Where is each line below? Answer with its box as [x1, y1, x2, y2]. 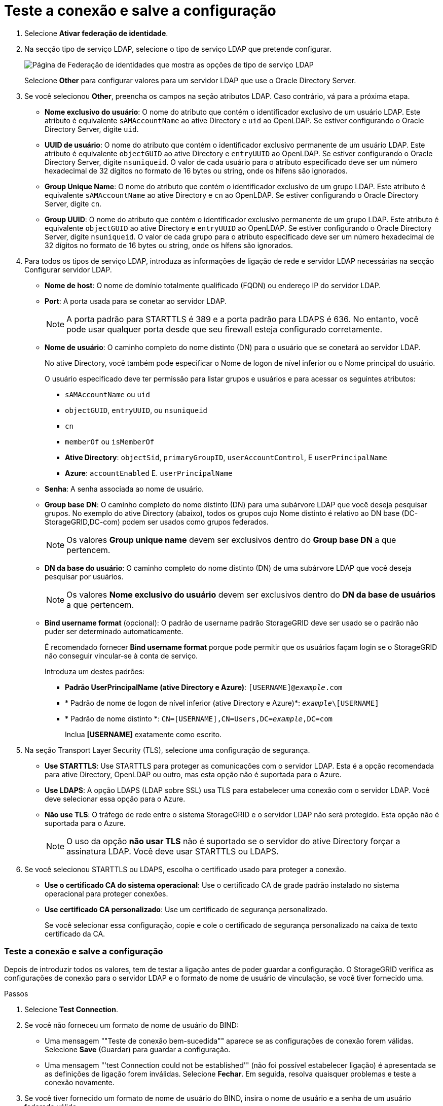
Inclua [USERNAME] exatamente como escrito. [65, 730, 222, 739]
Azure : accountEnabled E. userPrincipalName [65, 468, 233, 477]
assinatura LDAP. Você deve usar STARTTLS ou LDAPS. [66, 846, 279, 856]
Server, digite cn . [45, 199, 102, 208]
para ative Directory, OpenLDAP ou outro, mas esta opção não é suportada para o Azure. [45, 770, 342, 779]
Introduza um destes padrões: [45, 667, 145, 676]
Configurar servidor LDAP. [24, 265, 112, 274]
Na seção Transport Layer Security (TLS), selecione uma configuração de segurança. [24, 745, 310, 754]
